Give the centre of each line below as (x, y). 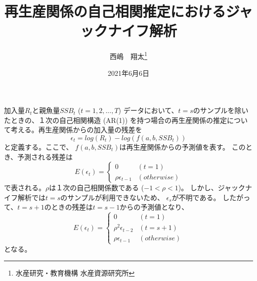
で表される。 (25, 188)
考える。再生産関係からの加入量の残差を (76, 130)
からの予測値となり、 (154, 207)
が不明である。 (196, 197)
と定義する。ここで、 (39, 146)
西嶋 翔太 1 (128, 55)
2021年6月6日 (128, 73)
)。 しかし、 (198, 188)
